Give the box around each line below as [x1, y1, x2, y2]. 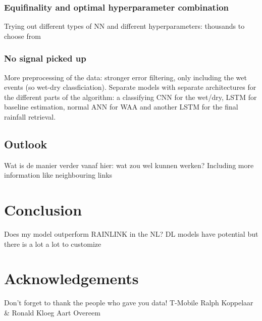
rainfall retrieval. [4, 112, 56, 122]
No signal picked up [4, 52, 86, 65]
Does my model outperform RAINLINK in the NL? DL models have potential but [4, 229, 258, 239]
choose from [4, 30, 41, 41]
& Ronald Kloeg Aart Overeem [4, 307, 100, 318]
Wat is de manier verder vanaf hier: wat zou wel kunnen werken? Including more [4, 159, 254, 170]
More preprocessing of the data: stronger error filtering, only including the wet [4, 72, 247, 82]
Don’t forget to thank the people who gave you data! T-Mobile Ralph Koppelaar [4, 297, 253, 308]
